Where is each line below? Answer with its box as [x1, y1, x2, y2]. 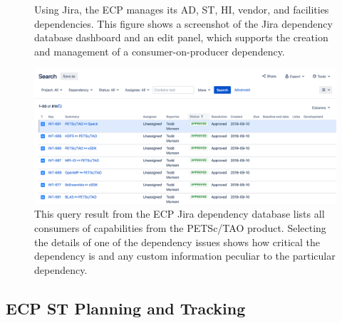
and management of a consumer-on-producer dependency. [34, 43, 285, 58]
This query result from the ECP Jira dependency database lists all [34, 206, 325, 221]
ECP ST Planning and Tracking [6, 297, 246, 319]
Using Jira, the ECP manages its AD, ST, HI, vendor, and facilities [34, 2, 329, 16]
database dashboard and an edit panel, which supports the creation [34, 30, 328, 45]
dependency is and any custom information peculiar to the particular [34, 248, 336, 263]
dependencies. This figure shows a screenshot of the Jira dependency [34, 16, 333, 31]
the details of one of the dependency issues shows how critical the [34, 234, 321, 249]
